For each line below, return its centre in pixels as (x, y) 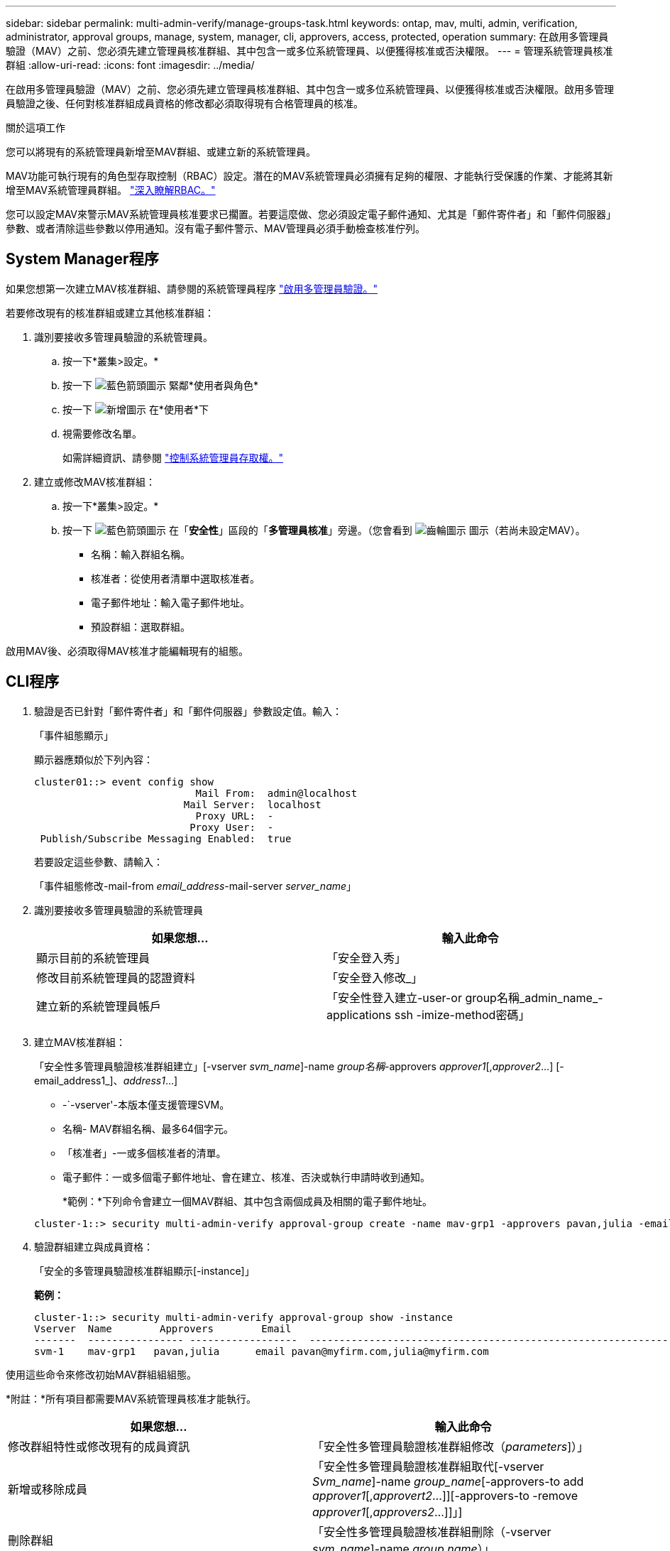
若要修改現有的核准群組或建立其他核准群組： (110, 312)
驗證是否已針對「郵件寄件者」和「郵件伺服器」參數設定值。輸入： (188, 711)
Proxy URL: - (235, 816)
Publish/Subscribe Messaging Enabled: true (166, 838)
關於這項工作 (35, 127)
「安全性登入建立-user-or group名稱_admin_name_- (465, 997)
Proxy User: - (232, 827)
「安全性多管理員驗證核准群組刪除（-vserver (432, 1531)
